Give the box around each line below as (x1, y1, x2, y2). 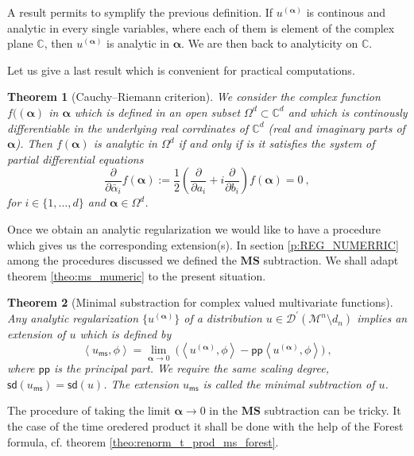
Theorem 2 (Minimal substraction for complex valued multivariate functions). (7, 294, 393, 311)
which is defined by (79, 326, 172, 342)
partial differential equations (7, 150, 144, 167)
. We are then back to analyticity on (181, 35, 358, 52)
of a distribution (184, 310, 262, 327)
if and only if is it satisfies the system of (178, 135, 375, 152)
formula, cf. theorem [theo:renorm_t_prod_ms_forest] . (7, 433, 279, 450)
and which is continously (288, 103, 408, 120)
